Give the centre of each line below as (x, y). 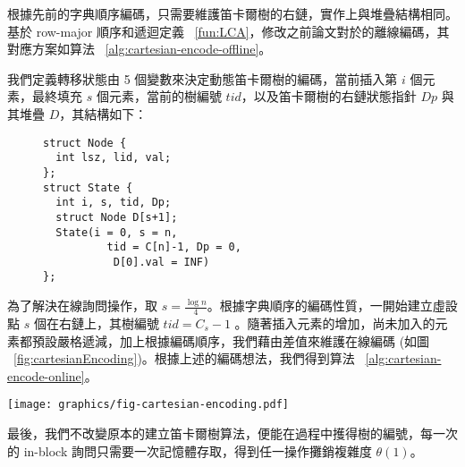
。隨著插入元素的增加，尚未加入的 (335, 323)
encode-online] (46, 375)
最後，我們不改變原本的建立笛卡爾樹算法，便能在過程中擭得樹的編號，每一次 (232, 433)
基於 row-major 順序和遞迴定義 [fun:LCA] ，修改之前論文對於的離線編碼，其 (228, 31)
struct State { (88, 187)
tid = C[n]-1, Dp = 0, (174, 247)
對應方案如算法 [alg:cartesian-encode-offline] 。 (139, 49)
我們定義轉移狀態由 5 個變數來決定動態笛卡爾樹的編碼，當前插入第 (203, 78)
